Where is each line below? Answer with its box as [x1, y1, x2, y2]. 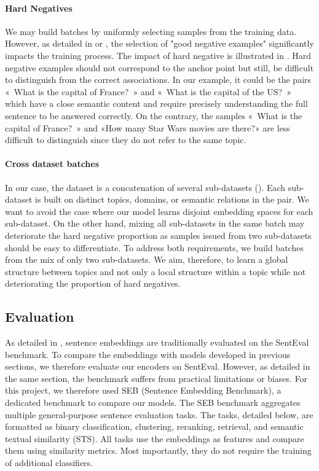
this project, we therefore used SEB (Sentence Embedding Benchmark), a [5, 384, 282, 397]
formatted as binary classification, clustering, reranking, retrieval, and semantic [5, 420, 304, 433]
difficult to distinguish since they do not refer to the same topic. [5, 133, 246, 146]
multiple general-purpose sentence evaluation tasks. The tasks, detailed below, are [5, 408, 313, 421]
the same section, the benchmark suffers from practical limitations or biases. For [5, 372, 308, 384]
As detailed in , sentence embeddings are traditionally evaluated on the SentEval [5, 336, 309, 349]
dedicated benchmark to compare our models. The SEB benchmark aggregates [5, 396, 301, 409]
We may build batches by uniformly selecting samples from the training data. [5, 25, 297, 37]
